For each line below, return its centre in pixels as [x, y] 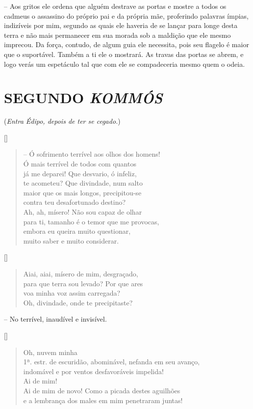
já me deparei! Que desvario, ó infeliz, [80, 173]
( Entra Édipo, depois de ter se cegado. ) [62, 121]
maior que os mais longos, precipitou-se [82, 192]
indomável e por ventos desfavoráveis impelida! [93, 371]
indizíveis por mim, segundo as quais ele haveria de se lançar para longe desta [121, 25]
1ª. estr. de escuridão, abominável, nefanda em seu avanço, [112, 362]
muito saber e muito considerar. [71, 240]
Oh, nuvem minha [50, 352]
